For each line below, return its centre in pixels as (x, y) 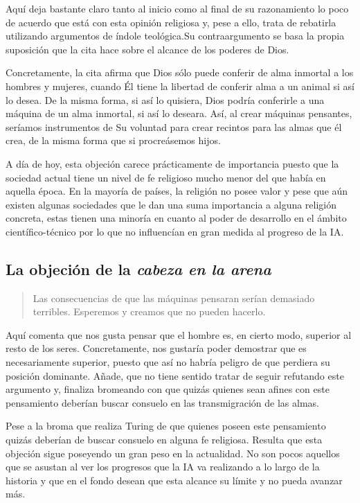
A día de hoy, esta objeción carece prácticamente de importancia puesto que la (172, 163)
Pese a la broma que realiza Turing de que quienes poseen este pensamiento (166, 426)
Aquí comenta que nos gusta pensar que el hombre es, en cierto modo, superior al (179, 334)
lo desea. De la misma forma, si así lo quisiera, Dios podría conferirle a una (165, 99)
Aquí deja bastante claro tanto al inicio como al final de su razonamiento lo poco (177, 8)
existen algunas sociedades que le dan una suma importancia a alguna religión (171, 204)
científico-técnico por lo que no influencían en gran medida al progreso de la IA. (175, 231)
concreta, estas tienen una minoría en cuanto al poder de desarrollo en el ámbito (176, 218)
